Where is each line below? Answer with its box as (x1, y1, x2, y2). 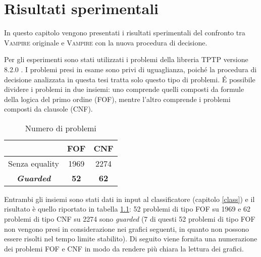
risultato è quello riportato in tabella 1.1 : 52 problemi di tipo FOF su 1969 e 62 (4, 203, 251, 214)
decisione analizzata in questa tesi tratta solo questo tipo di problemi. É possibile (4, 74, 255, 84)
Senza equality (8, 157, 59, 169)
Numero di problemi (25, 122, 96, 134)
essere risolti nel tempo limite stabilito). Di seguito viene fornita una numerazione (4, 233, 257, 244)
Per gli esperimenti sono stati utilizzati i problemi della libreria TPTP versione (4, 54, 248, 65)
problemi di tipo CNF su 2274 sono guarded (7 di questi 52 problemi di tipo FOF (4, 214, 255, 224)
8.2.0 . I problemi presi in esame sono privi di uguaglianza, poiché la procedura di (4, 64, 257, 74)
